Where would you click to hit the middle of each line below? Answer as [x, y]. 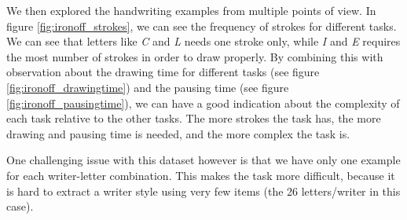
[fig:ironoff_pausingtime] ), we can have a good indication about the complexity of [203, 103]
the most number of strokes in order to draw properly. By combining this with [195, 56]
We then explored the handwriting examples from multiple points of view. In [191, 10]
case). [20, 206]
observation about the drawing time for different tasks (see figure [163, 72]
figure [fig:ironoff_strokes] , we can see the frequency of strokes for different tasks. [202, 26]
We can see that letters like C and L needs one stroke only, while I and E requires [203, 41]
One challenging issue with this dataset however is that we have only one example [203, 160]
